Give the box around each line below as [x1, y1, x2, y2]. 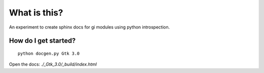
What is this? [9, 7, 64, 18]
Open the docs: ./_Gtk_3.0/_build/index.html [9, 61, 97, 67]
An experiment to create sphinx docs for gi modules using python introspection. [9, 24, 170, 30]
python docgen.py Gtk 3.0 [18, 51, 80, 56]
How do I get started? [9, 37, 76, 45]
